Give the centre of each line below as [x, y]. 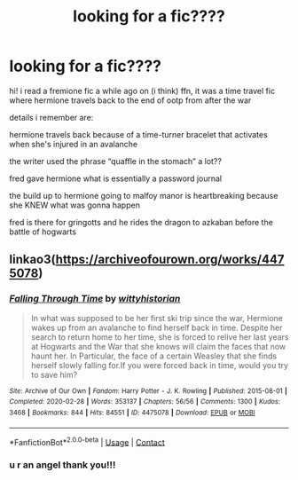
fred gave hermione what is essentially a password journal [116, 178]
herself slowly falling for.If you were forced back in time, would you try [160, 365]
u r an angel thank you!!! [63, 465]
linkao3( [32, 260]
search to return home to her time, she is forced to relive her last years [160, 337]
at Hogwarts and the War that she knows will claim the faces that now [158, 346]
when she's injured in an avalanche [74, 144]
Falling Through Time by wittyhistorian [95, 299]
